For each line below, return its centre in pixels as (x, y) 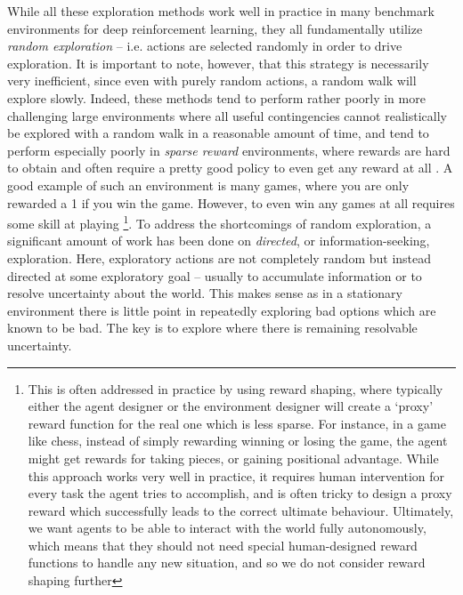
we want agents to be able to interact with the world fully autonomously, (227, 528)
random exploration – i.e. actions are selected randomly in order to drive (205, 46)
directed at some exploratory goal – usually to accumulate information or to (215, 275)
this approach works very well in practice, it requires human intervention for (236, 475)
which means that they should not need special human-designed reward (223, 545)
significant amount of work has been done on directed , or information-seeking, (219, 241)
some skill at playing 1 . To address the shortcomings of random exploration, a (219, 222)
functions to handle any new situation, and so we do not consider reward (227, 563)
